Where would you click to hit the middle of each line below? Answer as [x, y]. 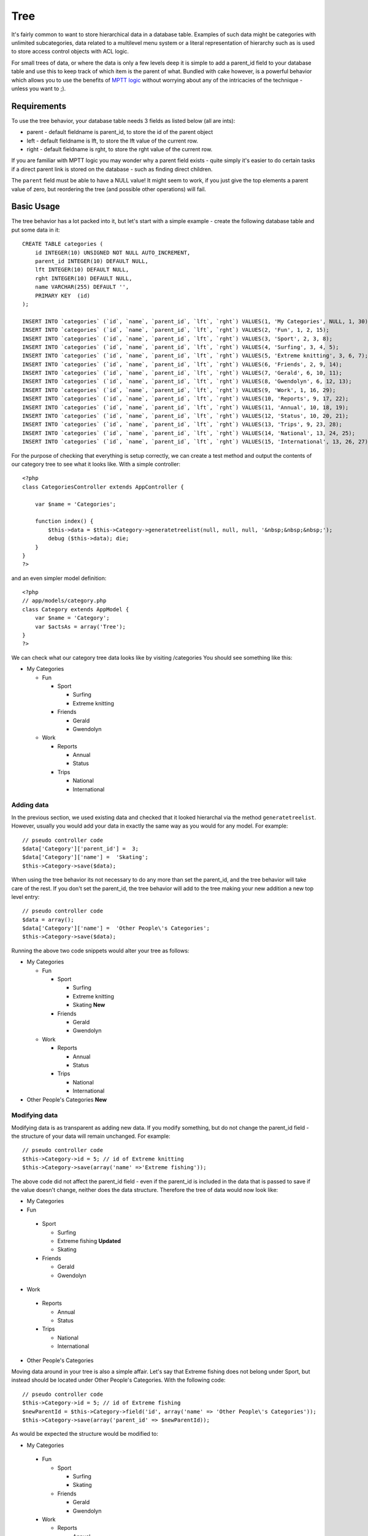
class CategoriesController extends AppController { [103, 487]
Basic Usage [36, 207]
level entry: [25, 896]
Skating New [89, 1005]
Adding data [30, 805]
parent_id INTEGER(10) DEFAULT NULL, [91, 261]
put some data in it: [36, 230]
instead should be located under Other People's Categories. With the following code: [119, 1380]
